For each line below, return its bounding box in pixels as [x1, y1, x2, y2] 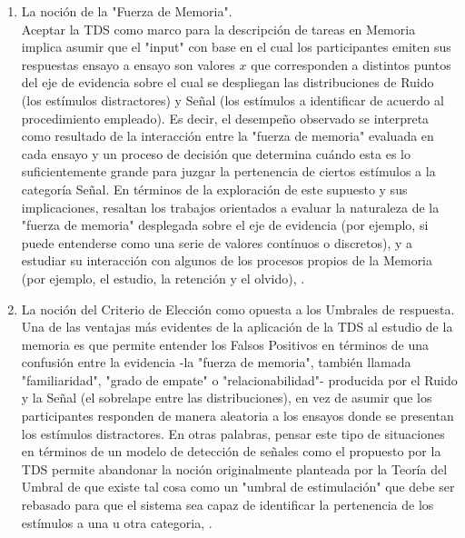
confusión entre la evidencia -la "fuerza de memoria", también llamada [21, 353, 411, 372]
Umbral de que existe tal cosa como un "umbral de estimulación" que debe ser [21, 477, 455, 496]
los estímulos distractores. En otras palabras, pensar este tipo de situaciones [21, 423, 445, 443]
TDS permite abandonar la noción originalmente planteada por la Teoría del [21, 459, 448, 478]
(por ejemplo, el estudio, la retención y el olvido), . [21, 268, 305, 287]
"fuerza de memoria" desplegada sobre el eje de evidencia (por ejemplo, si [21, 215, 429, 234]
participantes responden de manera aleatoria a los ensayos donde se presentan [21, 406, 454, 425]
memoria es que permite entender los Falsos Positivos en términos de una [21, 334, 430, 354]
